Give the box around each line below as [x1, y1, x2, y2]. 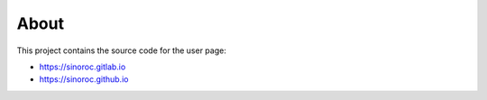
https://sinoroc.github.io [39, 74, 129, 85]
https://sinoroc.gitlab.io [39, 61, 126, 72]
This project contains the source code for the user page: [16, 45, 227, 56]
